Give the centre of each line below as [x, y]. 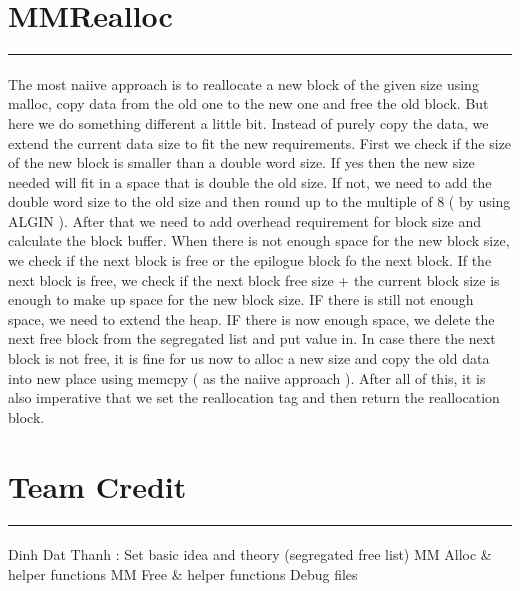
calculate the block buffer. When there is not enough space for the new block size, [259, 240]
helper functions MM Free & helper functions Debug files [183, 573]
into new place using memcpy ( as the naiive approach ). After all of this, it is [247, 377]
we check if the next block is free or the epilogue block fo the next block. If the [250, 260]
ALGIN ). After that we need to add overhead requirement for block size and [245, 220]
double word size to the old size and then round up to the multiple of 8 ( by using [259, 201]
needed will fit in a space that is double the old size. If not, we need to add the [250, 181]
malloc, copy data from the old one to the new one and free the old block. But [248, 103]
